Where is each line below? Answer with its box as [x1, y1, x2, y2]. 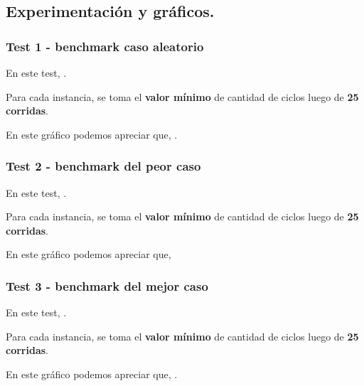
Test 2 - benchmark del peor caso [6, 157, 201, 175]
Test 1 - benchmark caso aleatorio [6, 37, 204, 55]
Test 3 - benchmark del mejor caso [6, 277, 208, 294]
